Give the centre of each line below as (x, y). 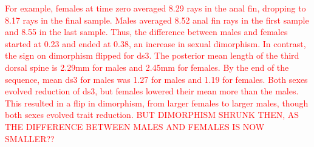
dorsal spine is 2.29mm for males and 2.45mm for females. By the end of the (147, 67)
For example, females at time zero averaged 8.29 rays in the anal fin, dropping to (155, 8)
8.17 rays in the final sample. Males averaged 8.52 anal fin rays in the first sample (157, 20)
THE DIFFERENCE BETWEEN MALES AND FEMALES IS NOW (135, 126)
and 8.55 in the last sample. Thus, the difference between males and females (146, 32)
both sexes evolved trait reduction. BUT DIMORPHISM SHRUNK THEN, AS (152, 115)
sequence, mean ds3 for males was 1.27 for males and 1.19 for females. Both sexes (156, 79)
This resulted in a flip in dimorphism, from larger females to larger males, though (157, 103)
